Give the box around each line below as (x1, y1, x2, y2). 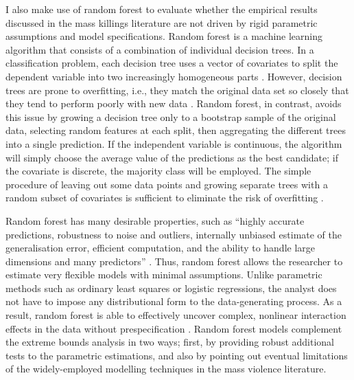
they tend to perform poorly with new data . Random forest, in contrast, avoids (5, 96, 342, 111)
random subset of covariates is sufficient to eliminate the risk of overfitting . (5, 190, 324, 205)
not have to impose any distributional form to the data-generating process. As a (5, 294, 342, 309)
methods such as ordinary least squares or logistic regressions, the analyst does (5, 280, 337, 295)
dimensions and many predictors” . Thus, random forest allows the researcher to (5, 254, 343, 268)
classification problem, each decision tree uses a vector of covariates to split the (5, 56, 338, 70)
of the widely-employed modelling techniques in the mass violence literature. (5, 361, 327, 376)
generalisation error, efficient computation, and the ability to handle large (5, 241, 316, 255)
